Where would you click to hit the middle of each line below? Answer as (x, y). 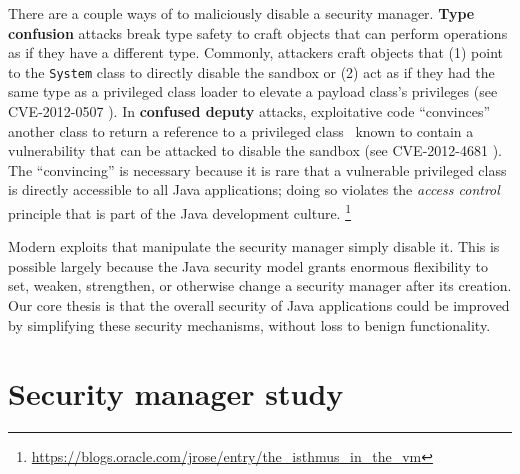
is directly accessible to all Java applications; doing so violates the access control (254, 189)
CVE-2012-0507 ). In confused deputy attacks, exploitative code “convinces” (249, 111)
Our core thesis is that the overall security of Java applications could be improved (259, 305)
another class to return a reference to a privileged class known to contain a (241, 130)
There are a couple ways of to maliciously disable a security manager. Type (241, 13)
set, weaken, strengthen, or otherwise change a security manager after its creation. (260, 285)
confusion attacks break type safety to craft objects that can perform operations (258, 32)
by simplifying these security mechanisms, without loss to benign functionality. (249, 324)
